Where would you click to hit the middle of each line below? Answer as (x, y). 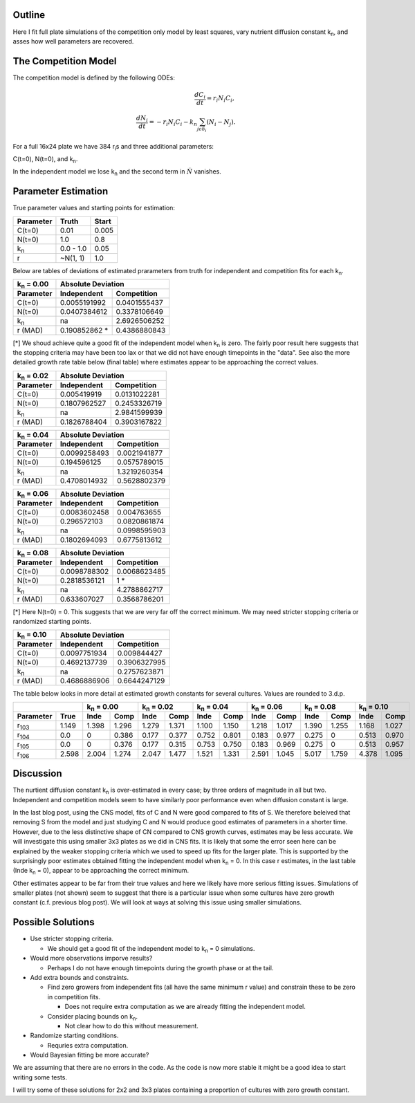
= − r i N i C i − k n (173, 122)
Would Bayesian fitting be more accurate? (90, 1055)
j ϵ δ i (202, 130)
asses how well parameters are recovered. (73, 41)
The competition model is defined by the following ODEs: (94, 77)
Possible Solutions (54, 922)
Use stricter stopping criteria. (72, 939)
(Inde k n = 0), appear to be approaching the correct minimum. (101, 871)
